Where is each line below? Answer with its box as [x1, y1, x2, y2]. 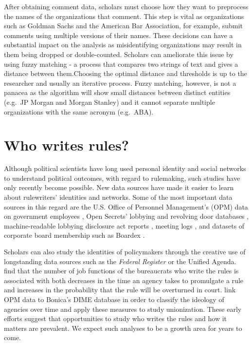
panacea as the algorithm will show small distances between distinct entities [4, 87, 231, 97]
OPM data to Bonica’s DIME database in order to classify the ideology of [4, 294, 224, 304]
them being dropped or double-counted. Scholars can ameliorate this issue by [4, 49, 234, 59]
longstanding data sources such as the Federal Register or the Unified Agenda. [4, 256, 236, 266]
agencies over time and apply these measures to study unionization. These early [4, 304, 242, 314]
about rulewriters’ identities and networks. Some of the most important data [4, 192, 233, 202]
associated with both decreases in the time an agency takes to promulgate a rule [4, 275, 244, 285]
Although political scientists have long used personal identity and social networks [4, 163, 246, 173]
